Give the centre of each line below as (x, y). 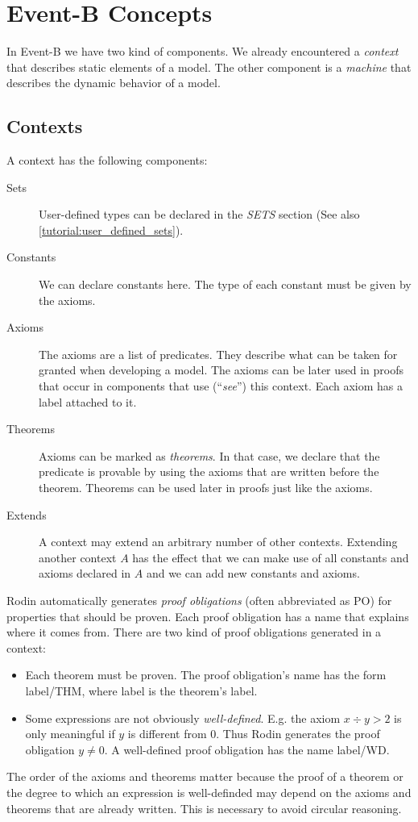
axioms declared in (85, 573)
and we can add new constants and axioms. (253, 573)
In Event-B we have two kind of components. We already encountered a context (203, 51)
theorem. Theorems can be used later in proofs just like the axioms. (206, 488)
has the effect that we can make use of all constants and (271, 557)
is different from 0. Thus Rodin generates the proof (254, 734)
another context (78, 557)
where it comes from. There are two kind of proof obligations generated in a (194, 632)
